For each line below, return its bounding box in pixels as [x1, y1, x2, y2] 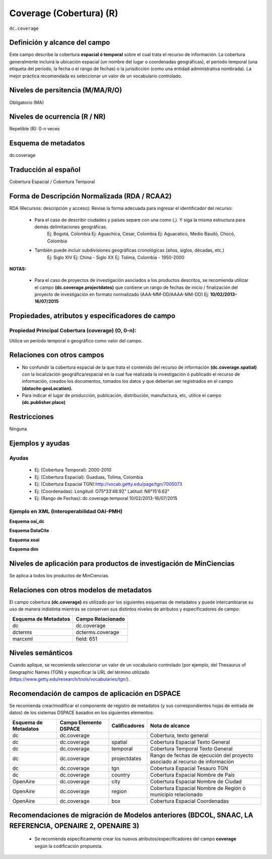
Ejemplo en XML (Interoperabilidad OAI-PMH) [9, 508, 123, 515]
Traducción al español [9, 166, 81, 174]
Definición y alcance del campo [9, 38, 110, 47]
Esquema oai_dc [9, 518, 45, 525]
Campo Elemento [59, 719, 102, 726]
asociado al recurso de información [150, 758, 234, 765]
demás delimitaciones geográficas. [34, 224, 108, 230]
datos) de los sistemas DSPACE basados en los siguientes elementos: [9, 710, 154, 716]
